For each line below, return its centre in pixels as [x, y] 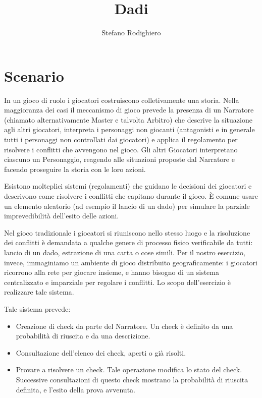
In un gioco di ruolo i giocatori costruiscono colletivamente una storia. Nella [122, 100]
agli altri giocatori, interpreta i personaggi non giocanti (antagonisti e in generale [129, 129]
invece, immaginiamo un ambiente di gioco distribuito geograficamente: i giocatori [131, 262]
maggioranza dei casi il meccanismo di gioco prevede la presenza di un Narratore [129, 110]
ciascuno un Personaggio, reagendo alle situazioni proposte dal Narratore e [119, 159]
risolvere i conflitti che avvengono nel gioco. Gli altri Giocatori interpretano [121, 149]
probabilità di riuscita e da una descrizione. [83, 336]
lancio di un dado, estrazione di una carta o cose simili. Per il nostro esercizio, [125, 252]
